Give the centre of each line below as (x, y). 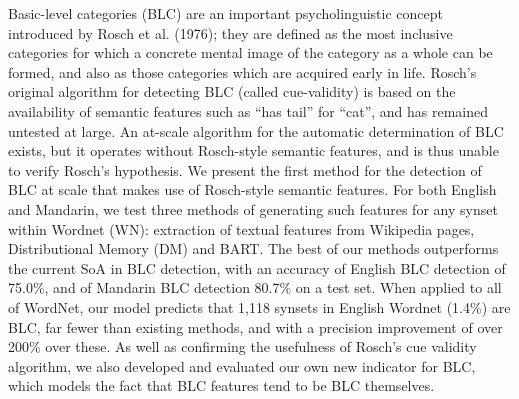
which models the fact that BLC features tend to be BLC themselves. (221, 385)
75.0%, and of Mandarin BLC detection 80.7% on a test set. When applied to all (255, 287)
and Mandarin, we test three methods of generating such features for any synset (253, 208)
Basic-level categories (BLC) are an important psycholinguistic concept (225, 13)
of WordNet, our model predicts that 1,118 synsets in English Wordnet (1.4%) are (259, 306)
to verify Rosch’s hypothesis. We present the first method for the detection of (245, 169)
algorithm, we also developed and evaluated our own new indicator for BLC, (242, 365)
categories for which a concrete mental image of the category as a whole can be (250, 52)
